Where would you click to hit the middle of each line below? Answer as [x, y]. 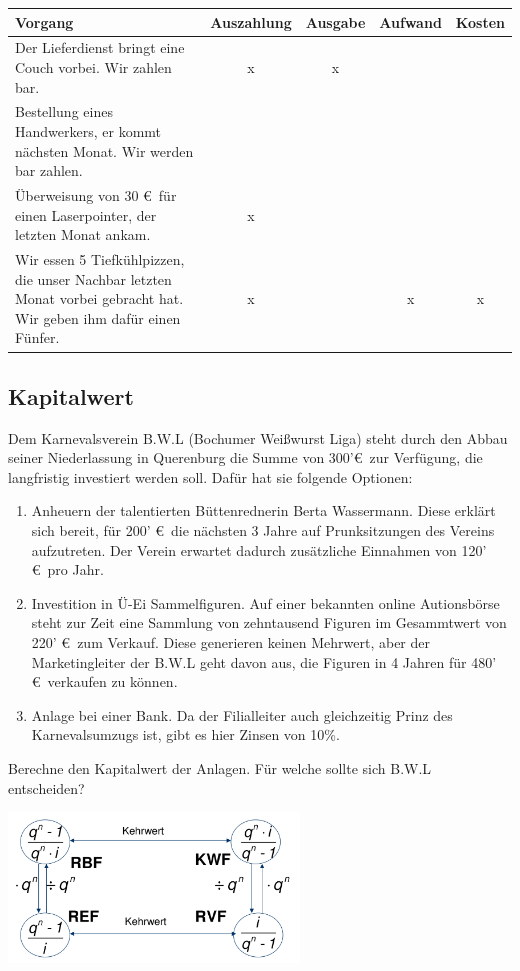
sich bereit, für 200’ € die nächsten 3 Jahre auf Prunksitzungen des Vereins [263, 530]
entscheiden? [46, 787]
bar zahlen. [49, 170]
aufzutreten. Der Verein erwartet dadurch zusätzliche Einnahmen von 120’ [259, 549]
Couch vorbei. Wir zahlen [93, 66]
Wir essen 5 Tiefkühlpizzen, [100, 259]
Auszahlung [251, 21]
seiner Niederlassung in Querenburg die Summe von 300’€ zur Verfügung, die [245, 457]
